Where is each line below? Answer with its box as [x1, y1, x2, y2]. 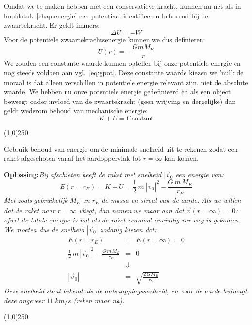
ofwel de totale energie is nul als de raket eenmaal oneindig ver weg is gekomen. [4, 215, 241, 225]
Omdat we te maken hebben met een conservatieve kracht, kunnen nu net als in [4, 1, 241, 11]
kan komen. [164, 153, 199, 163]
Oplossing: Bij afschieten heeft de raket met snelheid [4, 169, 162, 179]
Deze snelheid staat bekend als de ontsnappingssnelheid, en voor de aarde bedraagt [4, 286, 247, 296]
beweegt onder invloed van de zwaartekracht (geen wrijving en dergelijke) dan [4, 96, 236, 106]
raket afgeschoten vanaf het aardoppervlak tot [4, 153, 141, 163]
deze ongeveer [4, 295, 45, 305]
